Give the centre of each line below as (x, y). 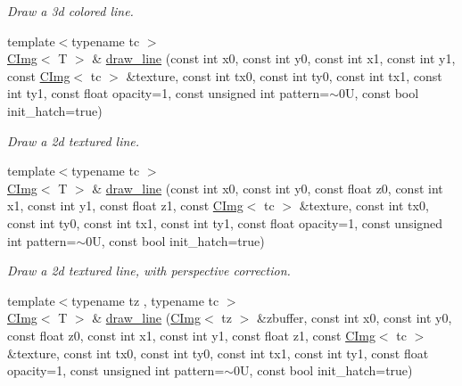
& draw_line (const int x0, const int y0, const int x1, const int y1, (274, 58)
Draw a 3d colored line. (70, 11)
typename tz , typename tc (145, 300)
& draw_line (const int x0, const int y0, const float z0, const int (268, 188)
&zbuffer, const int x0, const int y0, (354, 318)
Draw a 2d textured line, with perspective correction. (149, 271)
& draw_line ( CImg (147, 318)
